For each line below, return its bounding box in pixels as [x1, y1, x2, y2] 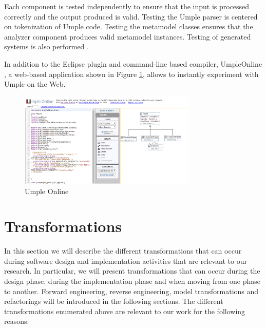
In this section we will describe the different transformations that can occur [4, 245, 242, 256]
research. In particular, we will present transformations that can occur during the [4, 265, 260, 276]
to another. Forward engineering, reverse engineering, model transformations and [4, 285, 259, 296]
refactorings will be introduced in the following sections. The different [4, 296, 223, 306]
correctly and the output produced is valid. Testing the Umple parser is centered [4, 11, 258, 22]
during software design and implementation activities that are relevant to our [4, 255, 247, 266]
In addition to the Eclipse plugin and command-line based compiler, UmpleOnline [4, 58, 262, 69]
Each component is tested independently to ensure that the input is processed [4, 1, 250, 11]
